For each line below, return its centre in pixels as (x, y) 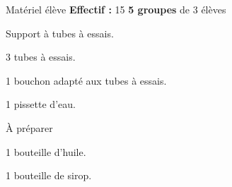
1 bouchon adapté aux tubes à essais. (86, 80)
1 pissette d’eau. (41, 104)
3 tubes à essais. (41, 57)
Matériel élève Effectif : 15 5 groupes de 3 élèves (116, 9)
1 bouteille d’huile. (46, 151)
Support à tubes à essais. (60, 33)
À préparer (29, 127)
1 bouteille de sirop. (49, 175)
